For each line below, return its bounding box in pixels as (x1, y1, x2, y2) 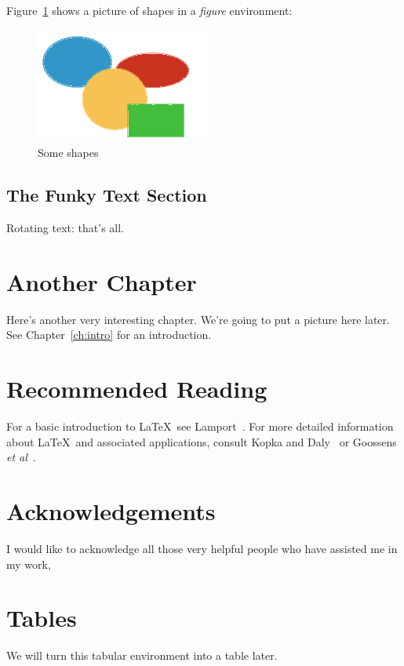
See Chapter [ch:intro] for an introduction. (6, 326, 212, 343)
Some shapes (38, 144, 99, 161)
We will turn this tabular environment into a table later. (6, 647, 278, 664)
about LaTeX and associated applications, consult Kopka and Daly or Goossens (6, 433, 397, 449)
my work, (6, 555, 51, 572)
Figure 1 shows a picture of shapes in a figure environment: (6, 2, 293, 18)
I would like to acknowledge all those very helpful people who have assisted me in (6, 540, 398, 556)
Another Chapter (6, 265, 197, 297)
